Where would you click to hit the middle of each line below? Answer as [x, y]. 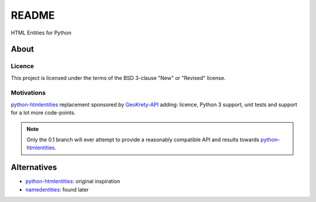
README [33, 15]
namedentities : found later [57, 189]
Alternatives [34, 167]
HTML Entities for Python [41, 33]
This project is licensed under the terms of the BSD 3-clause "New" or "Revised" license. [118, 78]
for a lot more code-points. [43, 113]
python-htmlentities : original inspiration [73, 182]
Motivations [28, 93]
